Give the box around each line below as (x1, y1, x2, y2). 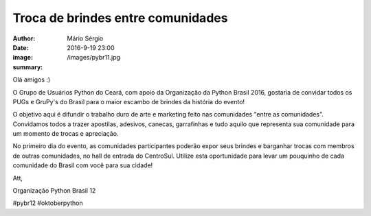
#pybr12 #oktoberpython (12, 199, 84, 207)
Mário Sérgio (67, 34, 104, 43)
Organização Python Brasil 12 (12, 187, 96, 195)
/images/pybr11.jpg (67, 53, 120, 62)
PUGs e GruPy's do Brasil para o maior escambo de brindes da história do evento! (12, 97, 245, 106)
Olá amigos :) (12, 75, 51, 84)
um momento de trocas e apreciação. (12, 130, 120, 138)
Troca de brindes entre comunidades (12, 10, 228, 25)
